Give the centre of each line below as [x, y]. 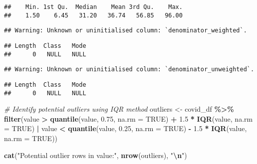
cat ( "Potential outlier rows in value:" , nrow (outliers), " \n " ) [96, 155]
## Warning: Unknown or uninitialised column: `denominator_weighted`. [126, 31]
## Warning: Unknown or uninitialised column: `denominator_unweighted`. [129, 70]
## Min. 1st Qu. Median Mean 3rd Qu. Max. [93, 7]
